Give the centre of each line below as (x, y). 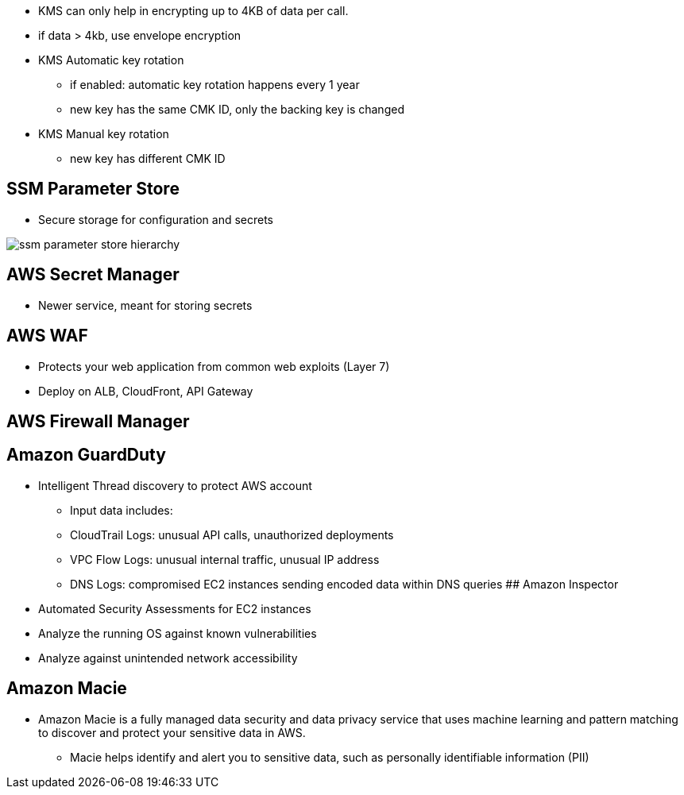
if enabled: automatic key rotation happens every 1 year (215, 85)
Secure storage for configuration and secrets (156, 219)
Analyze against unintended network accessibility (168, 658)
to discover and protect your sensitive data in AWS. (172, 732)
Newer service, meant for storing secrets (145, 305)
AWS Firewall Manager (98, 421)
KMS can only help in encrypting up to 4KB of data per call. (193, 11)
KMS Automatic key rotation (111, 60)
